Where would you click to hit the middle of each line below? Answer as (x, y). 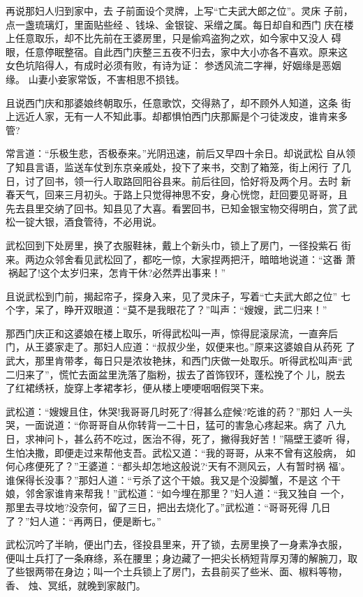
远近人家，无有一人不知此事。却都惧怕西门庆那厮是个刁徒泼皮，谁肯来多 (181, 116)
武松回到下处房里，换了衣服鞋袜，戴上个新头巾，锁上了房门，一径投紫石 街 (178, 245)
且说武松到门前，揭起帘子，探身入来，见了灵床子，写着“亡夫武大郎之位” (172, 296)
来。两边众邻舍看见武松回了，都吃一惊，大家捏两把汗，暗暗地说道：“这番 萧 (181, 259)
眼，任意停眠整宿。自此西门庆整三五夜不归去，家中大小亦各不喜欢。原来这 (177, 51)
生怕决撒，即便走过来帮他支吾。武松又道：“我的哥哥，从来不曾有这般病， (174, 452)
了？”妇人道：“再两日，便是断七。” (83, 521)
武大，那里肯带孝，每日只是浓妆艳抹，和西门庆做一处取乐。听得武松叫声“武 (179, 361)
